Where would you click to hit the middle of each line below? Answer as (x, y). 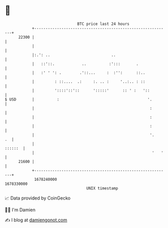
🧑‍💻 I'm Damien (20, 210)
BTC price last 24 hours (103, 24)
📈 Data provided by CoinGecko (38, 198)
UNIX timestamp (102, 188)
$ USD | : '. (78, 99)
